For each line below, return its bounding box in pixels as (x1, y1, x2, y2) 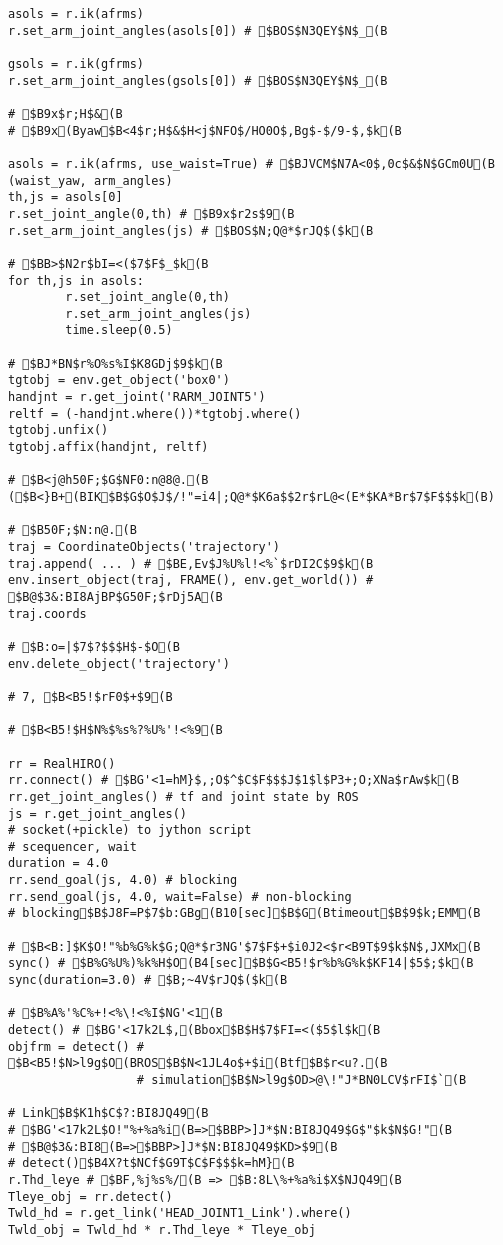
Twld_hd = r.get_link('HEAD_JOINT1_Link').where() (8, 1206, 352, 1221)
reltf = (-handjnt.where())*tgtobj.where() (8, 406, 302, 421)
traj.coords (8, 606, 87, 621)
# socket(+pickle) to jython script (8, 823, 252, 838)
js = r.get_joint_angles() (8, 806, 187, 821)
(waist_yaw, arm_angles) (8, 173, 173, 188)
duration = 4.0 (8, 856, 109, 871)
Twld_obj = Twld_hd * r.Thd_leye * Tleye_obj (8, 1222, 316, 1237)
